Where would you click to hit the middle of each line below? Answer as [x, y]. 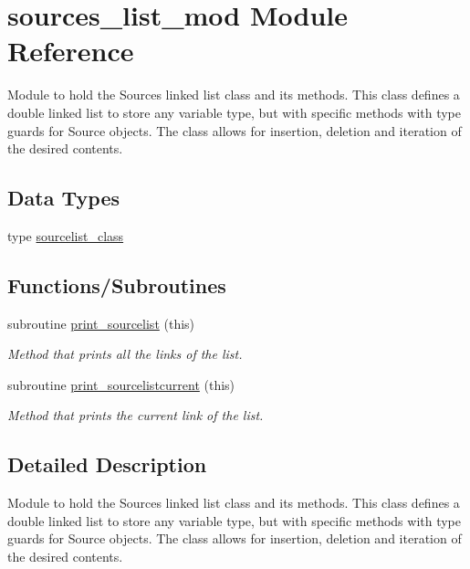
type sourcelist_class [66, 235]
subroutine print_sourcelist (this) [101, 323]
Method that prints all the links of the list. [125, 354]
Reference [71, 51]
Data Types [63, 198]
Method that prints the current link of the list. [136, 415]
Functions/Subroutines [117, 284]
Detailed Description [107, 464]
